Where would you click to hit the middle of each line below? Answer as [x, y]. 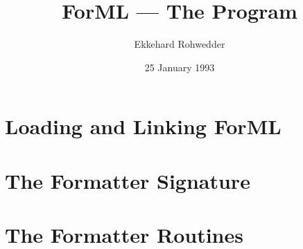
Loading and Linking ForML [143, 126]
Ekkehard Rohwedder [180, 44]
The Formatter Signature [128, 180]
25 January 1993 [180, 67]
